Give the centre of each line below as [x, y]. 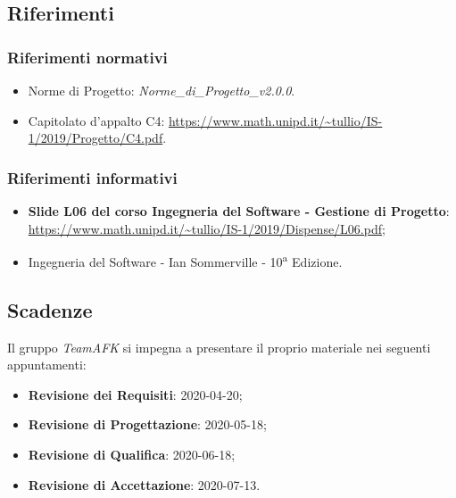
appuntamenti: [47, 365]
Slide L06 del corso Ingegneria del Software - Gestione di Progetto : [239, 211]
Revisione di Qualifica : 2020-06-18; [132, 455]
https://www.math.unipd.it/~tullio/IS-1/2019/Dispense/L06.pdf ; [207, 228]
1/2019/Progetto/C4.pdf [95, 138]
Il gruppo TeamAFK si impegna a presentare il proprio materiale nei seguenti [219, 347]
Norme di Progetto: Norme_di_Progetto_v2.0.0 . [162, 90]
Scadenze [50, 309]
